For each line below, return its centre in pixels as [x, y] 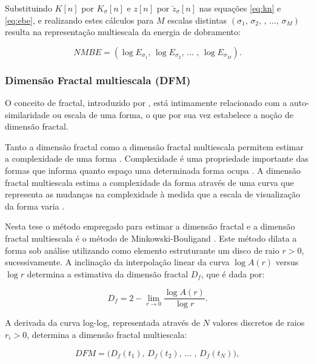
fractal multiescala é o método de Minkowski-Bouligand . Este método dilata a [151, 238]
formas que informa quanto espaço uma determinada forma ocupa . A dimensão [153, 170]
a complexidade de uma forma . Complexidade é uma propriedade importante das [157, 158]
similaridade [28, 114]
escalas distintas [197, 20]
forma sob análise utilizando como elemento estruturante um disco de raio [142, 250]
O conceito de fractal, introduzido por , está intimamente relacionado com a [146, 102]
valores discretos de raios [259, 323]
